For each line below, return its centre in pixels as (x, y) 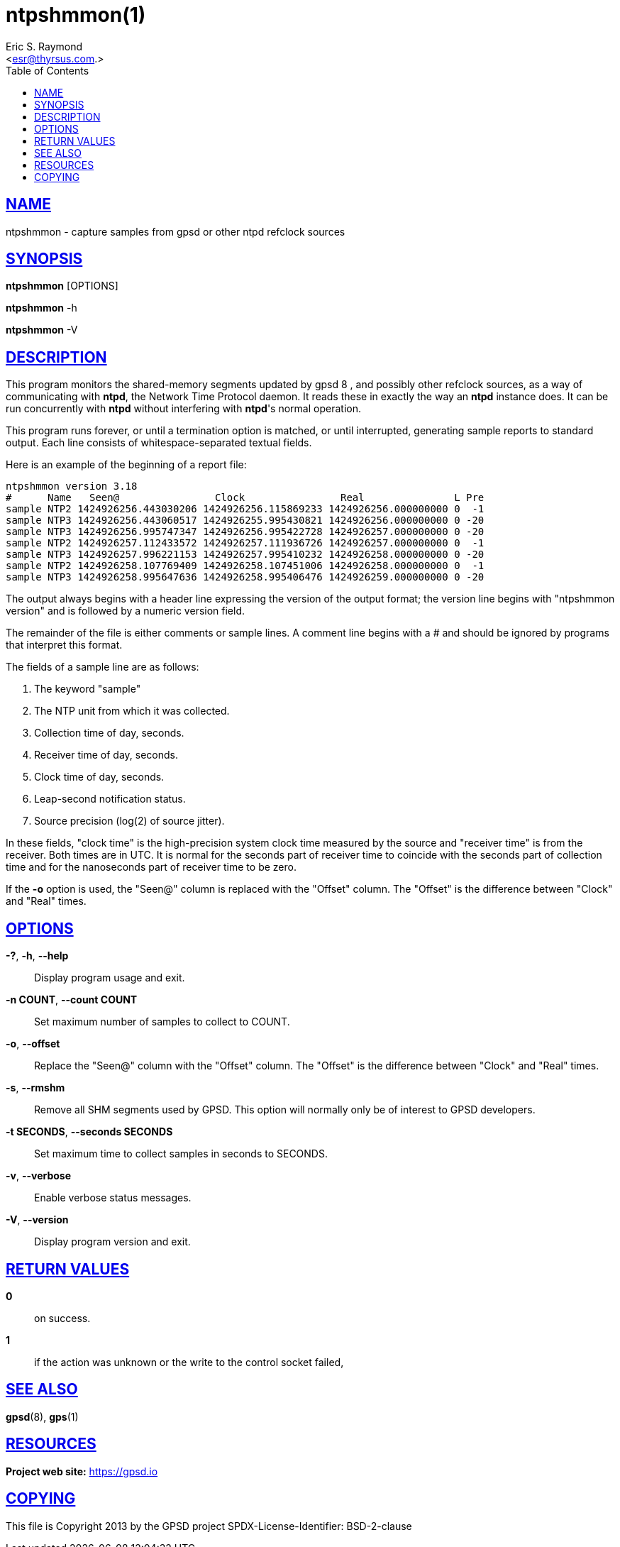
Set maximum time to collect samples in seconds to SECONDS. (181, 1154)
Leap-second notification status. (110, 799)
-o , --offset (33, 1044)
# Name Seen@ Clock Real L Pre (245, 498)
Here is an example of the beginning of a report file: (126, 465)
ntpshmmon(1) (76, 15)
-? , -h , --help (37, 956)
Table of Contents (48, 70)
